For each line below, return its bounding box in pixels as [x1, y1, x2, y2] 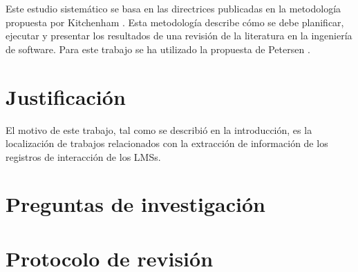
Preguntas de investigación [6, 190, 265, 218]
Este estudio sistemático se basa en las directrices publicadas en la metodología [6, 1, 341, 15]
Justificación [6, 82, 126, 110]
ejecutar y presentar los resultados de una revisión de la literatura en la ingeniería [6, 28, 352, 43]
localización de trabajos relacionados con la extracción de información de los [6, 136, 328, 150]
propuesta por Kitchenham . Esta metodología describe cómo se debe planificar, [6, 14, 344, 29]
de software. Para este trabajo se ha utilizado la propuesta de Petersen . [6, 41, 310, 56]
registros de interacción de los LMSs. [6, 149, 161, 164]
